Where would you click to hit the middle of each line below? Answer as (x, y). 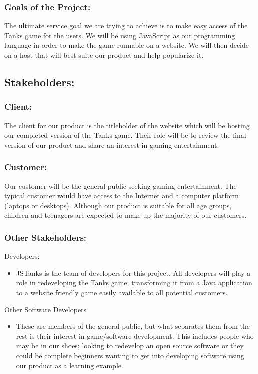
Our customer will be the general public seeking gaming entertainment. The (120, 185)
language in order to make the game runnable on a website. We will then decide (127, 45)
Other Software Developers (45, 309)
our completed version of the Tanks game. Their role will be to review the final (125, 135)
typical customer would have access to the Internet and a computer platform (121, 196)
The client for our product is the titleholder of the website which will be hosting (127, 125)
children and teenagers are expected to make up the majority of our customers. (125, 215)
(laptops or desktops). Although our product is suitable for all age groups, (118, 205)
